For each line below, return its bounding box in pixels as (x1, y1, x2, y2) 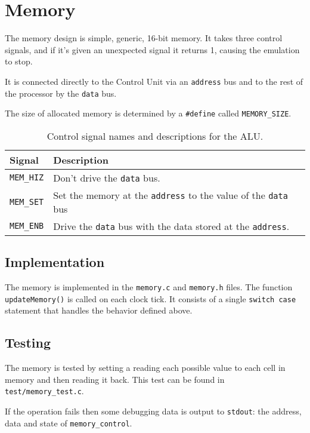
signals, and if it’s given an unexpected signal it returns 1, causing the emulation (5, 43, 300, 56)
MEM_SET (10, 196, 44, 207)
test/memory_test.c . (5, 385, 84, 397)
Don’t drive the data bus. (53, 170, 160, 185)
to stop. (5, 55, 33, 67)
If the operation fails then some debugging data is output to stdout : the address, (5, 405, 302, 417)
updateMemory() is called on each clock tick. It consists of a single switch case (5, 292, 296, 305)
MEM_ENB (10, 221, 44, 231)
